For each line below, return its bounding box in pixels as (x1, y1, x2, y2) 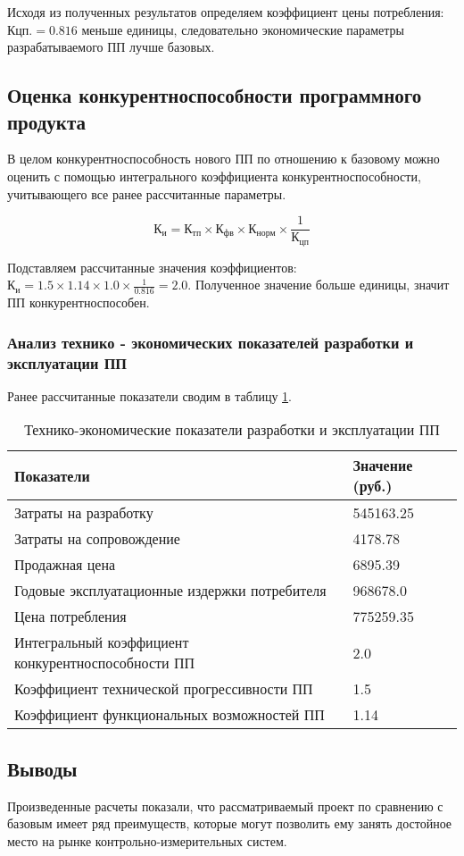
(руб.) (352, 475, 393, 497)
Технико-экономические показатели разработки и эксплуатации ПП (24, 419, 440, 441)
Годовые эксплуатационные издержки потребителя (14, 580, 327, 601)
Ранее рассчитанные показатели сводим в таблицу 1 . (7, 386, 292, 405)
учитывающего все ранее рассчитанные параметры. (7, 184, 286, 203)
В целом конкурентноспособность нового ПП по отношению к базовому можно (7, 149, 440, 168)
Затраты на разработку (14, 502, 153, 524)
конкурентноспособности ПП (14, 652, 195, 674)
